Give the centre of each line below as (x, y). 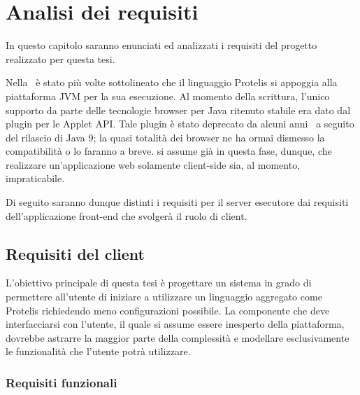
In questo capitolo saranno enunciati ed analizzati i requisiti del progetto (161, 45)
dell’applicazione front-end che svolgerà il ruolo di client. (127, 215)
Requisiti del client (75, 253)
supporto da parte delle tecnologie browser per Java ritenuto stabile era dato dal (178, 110)
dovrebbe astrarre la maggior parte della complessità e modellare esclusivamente (178, 337)
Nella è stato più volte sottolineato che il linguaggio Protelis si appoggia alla (172, 82)
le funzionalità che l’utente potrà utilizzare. (98, 351)
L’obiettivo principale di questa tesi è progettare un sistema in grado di (159, 283)
